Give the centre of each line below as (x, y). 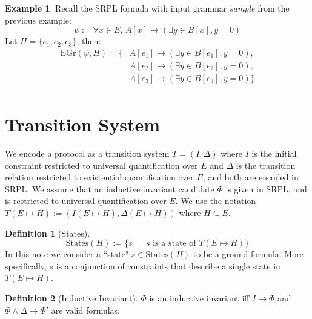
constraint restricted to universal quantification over (101, 165)
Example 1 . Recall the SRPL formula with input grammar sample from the (147, 8)
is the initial (274, 153)
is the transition (266, 165)
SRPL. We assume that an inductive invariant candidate (110, 189)
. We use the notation (216, 201)
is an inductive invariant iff (199, 298)
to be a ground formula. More (248, 254)
